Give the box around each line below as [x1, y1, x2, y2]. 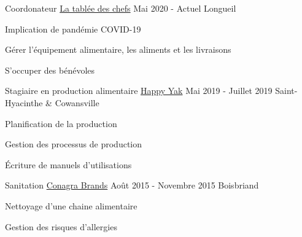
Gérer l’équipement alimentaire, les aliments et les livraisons [5, 43, 231, 56]
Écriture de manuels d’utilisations [5, 158, 132, 171]
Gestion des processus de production [5, 138, 142, 150]
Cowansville [55, 96, 99, 109]
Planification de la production [5, 117, 117, 130]
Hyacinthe [5, 96, 43, 109]
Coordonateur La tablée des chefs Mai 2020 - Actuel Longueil [5, 2, 236, 14]
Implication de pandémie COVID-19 [5, 22, 141, 35]
